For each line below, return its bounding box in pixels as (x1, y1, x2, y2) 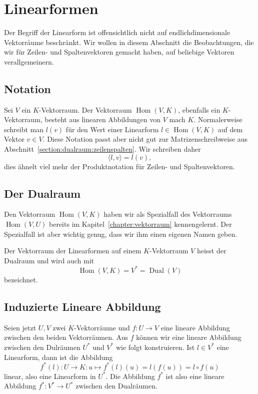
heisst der (196, 245, 226, 256)
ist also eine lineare (165, 370, 224, 381)
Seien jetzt (4, 322, 36, 332)
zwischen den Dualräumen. (75, 380, 157, 391)
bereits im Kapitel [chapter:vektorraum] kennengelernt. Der (49, 219, 232, 229)
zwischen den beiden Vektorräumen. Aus (4, 332, 128, 342)
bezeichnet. (4, 274, 38, 284)
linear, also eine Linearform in (4, 370, 96, 381)
